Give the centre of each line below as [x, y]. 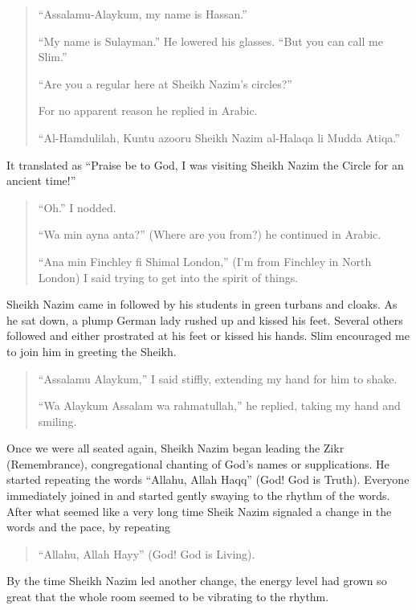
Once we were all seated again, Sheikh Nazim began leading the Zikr [175, 448]
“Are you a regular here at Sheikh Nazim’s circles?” [165, 83]
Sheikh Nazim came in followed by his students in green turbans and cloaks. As [202, 304]
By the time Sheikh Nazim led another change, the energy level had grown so [197, 581]
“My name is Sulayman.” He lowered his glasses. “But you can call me [210, 41]
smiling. [57, 421]
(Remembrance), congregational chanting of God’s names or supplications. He [198, 463]
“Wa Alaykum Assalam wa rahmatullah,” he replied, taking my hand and [219, 405]
